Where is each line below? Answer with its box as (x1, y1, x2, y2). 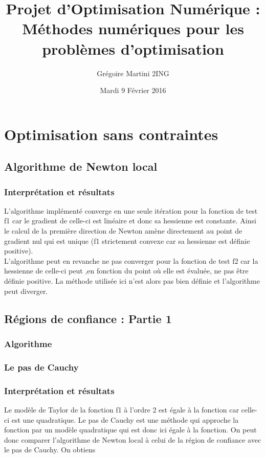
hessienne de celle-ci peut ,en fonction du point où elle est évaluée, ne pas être (4, 265, 249, 276)
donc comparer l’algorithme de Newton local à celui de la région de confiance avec (4, 434, 261, 445)
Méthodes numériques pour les (22, 18, 244, 39)
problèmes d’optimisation (42, 38, 224, 59)
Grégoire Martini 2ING (97, 67, 169, 78)
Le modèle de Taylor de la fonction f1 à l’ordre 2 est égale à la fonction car (4, 404, 239, 415)
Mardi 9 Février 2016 (100, 85, 166, 96)
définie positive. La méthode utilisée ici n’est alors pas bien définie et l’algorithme (4, 276, 260, 286)
